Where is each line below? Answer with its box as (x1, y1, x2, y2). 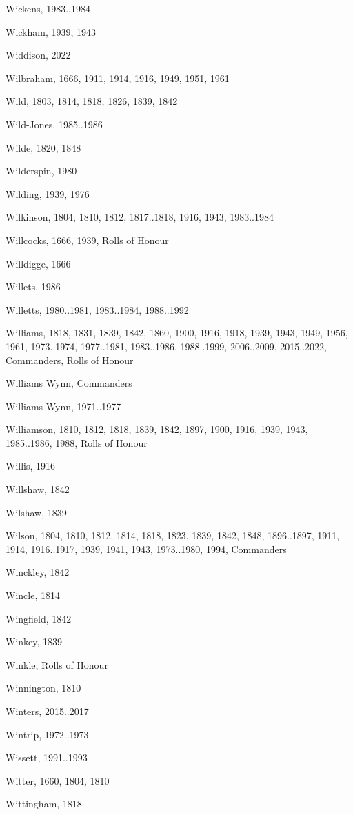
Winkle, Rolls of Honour (6, 657, 108, 672)
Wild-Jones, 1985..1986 (6, 117, 103, 131)
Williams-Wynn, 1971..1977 (6, 399, 121, 413)
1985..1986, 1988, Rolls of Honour (6, 435, 148, 450)
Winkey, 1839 (6, 634, 63, 649)
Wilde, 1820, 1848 (6, 140, 81, 154)
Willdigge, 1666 (6, 256, 71, 270)
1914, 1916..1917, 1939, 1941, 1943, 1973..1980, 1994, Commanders (6, 541, 287, 556)
